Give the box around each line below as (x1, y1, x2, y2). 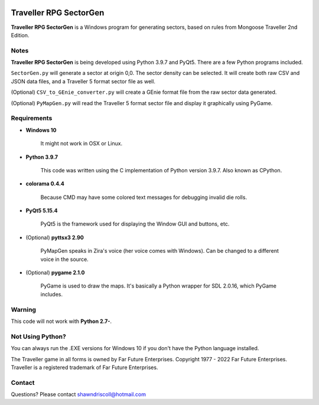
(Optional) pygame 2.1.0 (25, 269, 85, 276)
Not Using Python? (11, 332, 66, 341)
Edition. (11, 31, 30, 38)
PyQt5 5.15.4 (25, 207, 58, 214)
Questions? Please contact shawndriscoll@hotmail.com (11, 391, 146, 398)
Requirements (11, 114, 53, 122)
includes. (40, 290, 63, 298)
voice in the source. (40, 256, 89, 263)
